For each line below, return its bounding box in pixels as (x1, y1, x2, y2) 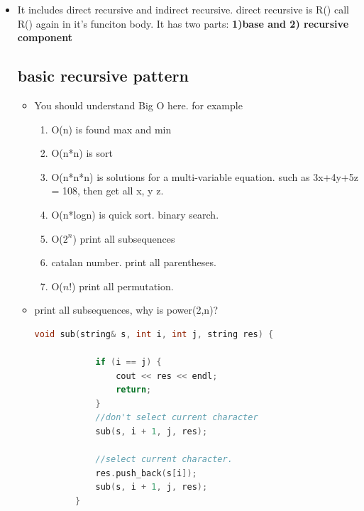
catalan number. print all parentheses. (51, 255, 216, 270)
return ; (116, 385, 152, 395)
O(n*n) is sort (51, 145, 113, 160)
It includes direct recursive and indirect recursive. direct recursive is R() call (17, 2, 349, 16)
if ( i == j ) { (95, 357, 162, 368)
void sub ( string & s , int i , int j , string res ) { (34, 329, 274, 339)
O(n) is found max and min (51, 121, 172, 136)
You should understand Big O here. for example (34, 97, 243, 112)
